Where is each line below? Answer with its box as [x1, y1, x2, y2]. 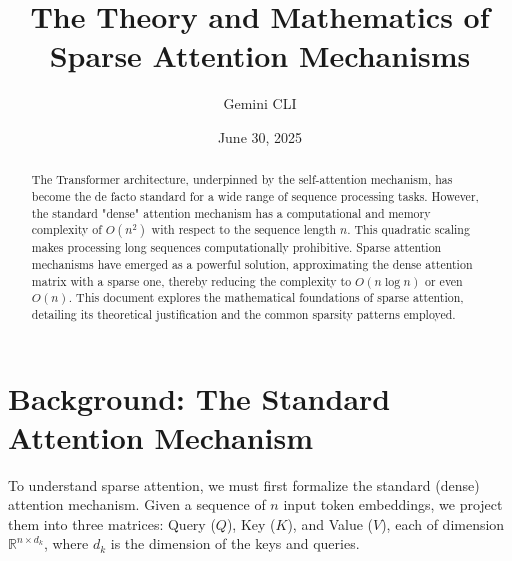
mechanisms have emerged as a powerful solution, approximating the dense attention [31, 255, 473, 272]
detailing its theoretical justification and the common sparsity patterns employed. [31, 305, 456, 322]
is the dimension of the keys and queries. [110, 533, 360, 554]
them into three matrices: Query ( [8, 513, 216, 534]
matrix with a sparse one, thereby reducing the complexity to [31, 272, 352, 289]
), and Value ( [287, 513, 373, 534]
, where [43, 533, 89, 554]
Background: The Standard [8, 377, 391, 418]
